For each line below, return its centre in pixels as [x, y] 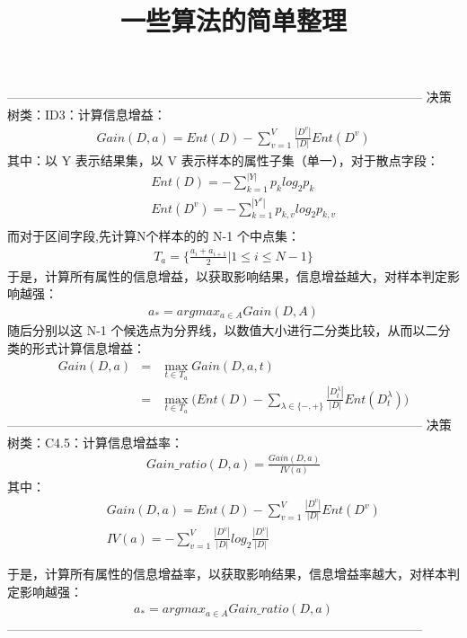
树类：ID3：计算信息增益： [87, 114]
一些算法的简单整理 [233, 20]
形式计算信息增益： [88, 348]
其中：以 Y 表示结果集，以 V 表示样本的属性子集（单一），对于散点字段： [223, 160]
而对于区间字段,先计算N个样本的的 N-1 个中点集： [154, 236]
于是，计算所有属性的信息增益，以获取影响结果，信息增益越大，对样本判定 [227, 275]
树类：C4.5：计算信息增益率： [95, 442]
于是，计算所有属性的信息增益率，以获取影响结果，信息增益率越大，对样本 [227, 574]
